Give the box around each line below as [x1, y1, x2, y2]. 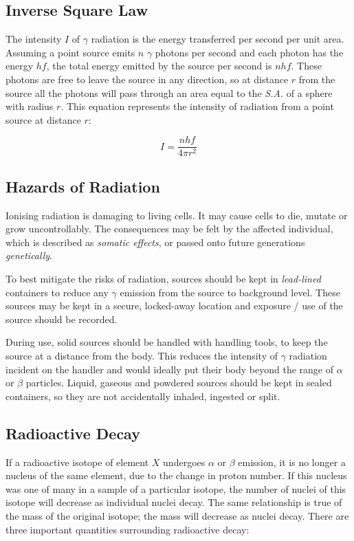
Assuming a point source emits [5, 45, 135, 59]
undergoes [163, 454, 206, 469]
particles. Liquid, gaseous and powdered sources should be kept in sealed [25, 375, 332, 390]
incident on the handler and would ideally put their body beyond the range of [5, 362, 333, 376]
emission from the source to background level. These [120, 285, 340, 299]
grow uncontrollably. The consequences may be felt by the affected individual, [5, 221, 333, 236]
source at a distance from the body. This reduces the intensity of [5, 348, 278, 362]
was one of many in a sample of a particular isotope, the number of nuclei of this [5, 481, 346, 496]
